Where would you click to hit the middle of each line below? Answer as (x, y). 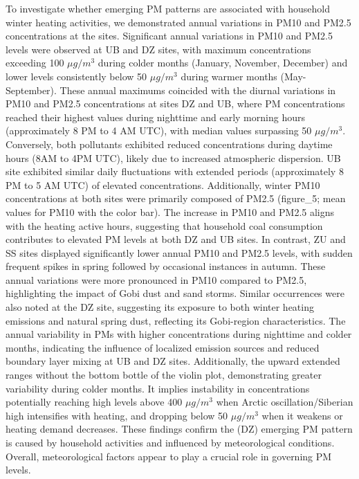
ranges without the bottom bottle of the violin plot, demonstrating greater (164, 375)
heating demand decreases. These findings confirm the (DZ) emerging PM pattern (179, 429)
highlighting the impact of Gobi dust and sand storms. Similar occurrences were (175, 293)
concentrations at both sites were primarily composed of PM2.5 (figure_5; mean (176, 198)
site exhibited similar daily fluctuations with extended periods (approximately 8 (175, 171)
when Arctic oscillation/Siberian (285, 402)
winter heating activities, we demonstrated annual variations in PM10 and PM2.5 (178, 22)
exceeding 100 (35, 63)
